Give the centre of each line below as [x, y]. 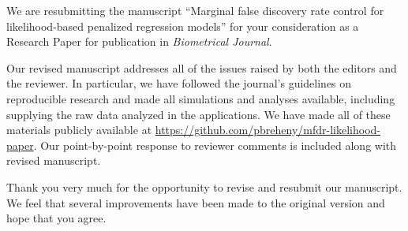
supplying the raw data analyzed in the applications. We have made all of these [198, 114]
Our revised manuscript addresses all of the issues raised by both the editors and [202, 67]
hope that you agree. [56, 218]
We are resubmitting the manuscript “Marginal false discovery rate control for [195, 10]
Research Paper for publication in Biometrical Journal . [139, 41]
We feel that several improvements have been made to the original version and [196, 202]
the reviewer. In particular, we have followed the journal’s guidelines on [179, 83]
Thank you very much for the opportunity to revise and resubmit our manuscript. [204, 186]
